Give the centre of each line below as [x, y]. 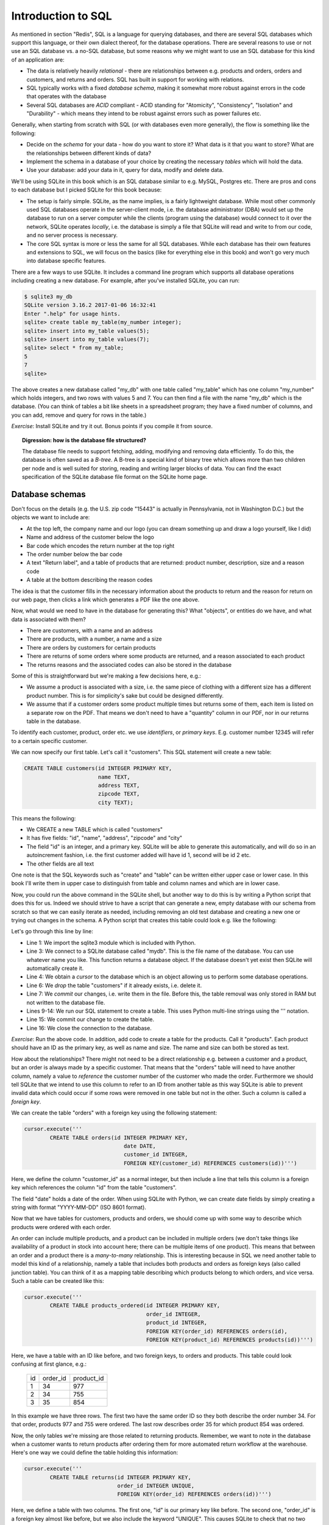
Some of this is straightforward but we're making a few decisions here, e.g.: [106, 676]
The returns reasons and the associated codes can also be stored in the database [129, 664]
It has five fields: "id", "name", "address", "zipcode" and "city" [104, 838]
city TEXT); [116, 802]
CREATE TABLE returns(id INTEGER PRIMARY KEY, [120, 1477]
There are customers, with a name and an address [90, 631]
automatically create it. [55, 968]
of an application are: [38, 59]
